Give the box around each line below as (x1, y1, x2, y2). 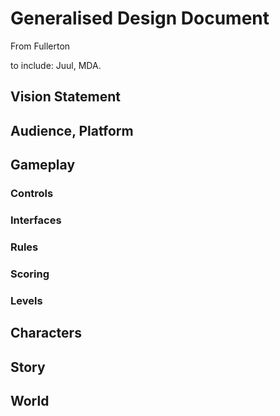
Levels (10, 293, 43, 307)
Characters (10, 325, 82, 342)
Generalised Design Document (10, 7, 270, 30)
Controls (10, 187, 54, 201)
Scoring (10, 267, 50, 281)
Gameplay (10, 157, 76, 174)
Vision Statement (10, 88, 121, 106)
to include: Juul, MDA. (10, 59, 102, 71)
